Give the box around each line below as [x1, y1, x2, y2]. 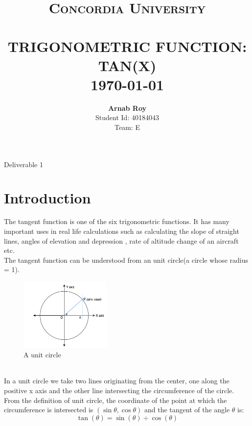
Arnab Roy [108, 102, 147, 113]
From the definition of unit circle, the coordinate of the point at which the [4, 395, 227, 405]
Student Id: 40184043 [95, 112, 159, 123]
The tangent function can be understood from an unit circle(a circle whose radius [4, 254, 248, 265]
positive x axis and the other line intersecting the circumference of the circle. [4, 385, 234, 396]
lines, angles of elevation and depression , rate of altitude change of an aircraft [4, 235, 239, 246]
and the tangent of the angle [144, 404, 230, 415]
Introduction [4, 188, 91, 208]
